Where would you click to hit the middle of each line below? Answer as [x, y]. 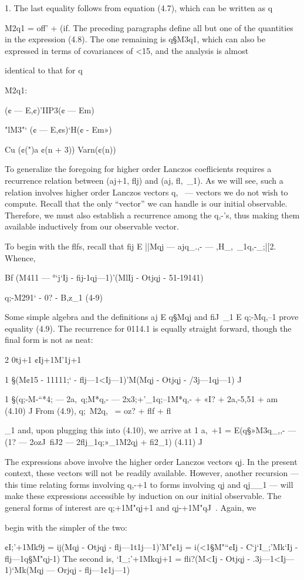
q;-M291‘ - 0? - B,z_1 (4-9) [54, 297]
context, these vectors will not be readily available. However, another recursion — [152, 473]
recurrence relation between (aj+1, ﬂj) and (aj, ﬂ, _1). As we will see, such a [144, 180]
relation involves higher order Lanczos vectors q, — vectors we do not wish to [146, 192]
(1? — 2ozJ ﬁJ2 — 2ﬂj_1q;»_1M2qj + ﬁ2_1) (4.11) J [104, 442]
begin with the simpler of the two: [66, 527]
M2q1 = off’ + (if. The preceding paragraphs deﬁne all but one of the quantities [149, 27]
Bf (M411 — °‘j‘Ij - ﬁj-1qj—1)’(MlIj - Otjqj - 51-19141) [104, 277]
